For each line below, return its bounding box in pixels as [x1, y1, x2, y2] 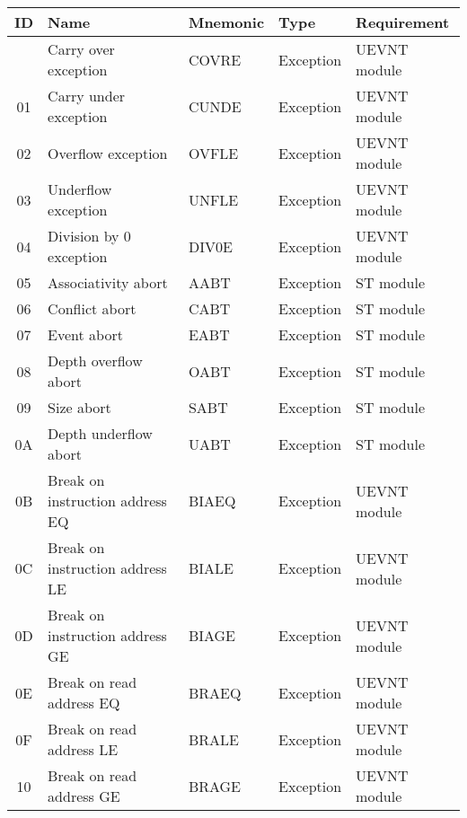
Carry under [48, 85, 126, 106]
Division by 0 [48, 225, 131, 246]
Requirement [356, 12, 450, 32]
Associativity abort [48, 272, 168, 293]
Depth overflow [48, 350, 143, 371]
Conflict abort [48, 298, 137, 319]
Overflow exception [48, 142, 168, 163]
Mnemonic [188, 12, 265, 32]
